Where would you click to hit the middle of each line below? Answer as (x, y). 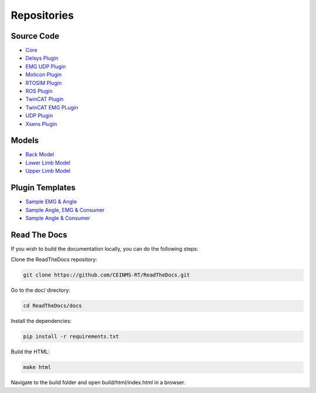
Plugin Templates (43, 188)
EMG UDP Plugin (46, 66)
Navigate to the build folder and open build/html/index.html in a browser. (98, 382)
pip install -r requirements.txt (71, 336)
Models (25, 141)
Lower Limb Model (48, 163)
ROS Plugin (39, 91)
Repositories (42, 15)
